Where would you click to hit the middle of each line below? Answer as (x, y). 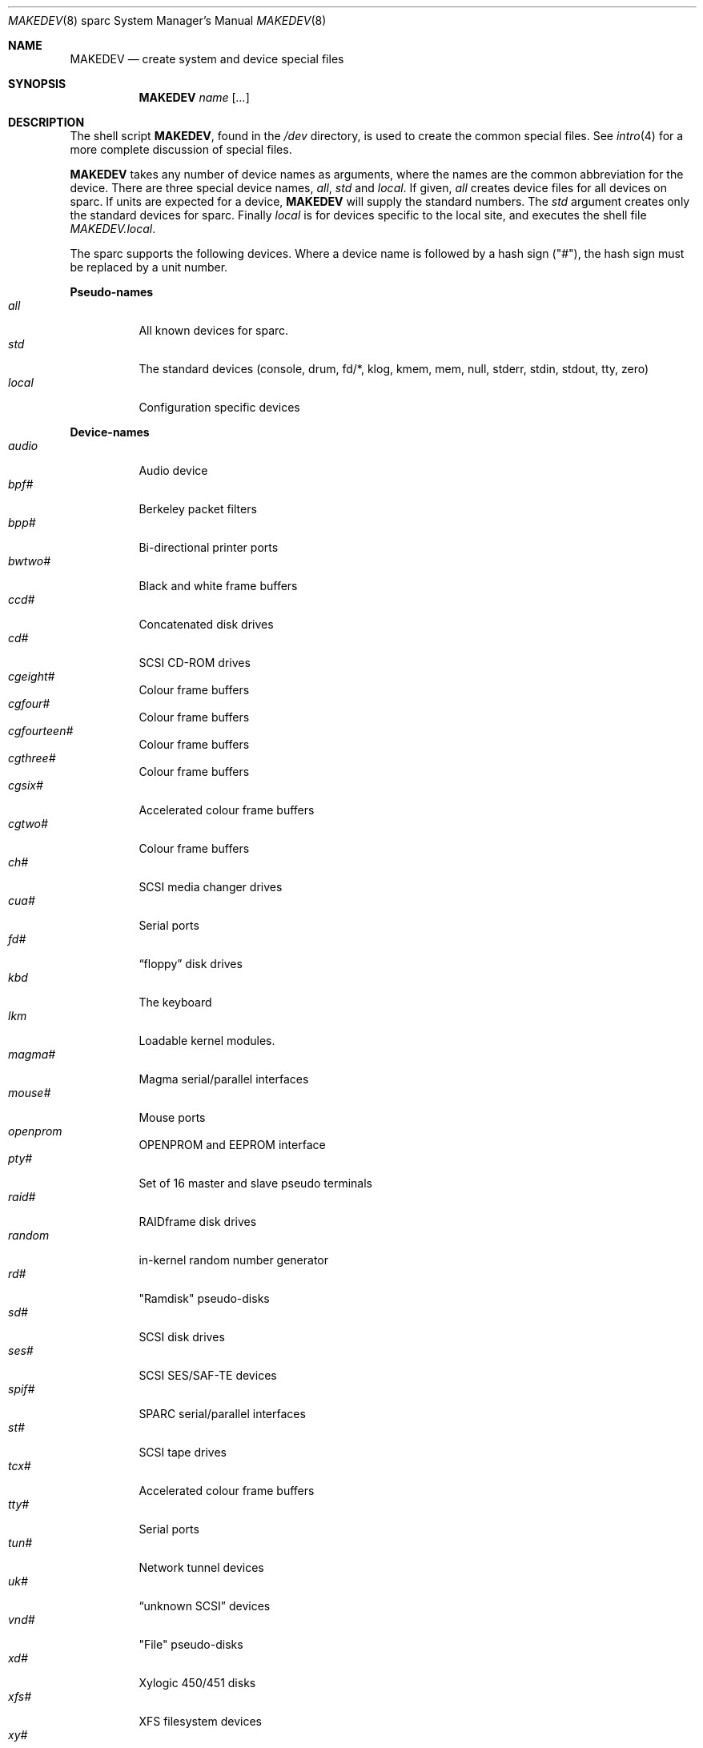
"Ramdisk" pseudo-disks (204, 1298)
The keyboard (175, 1002)
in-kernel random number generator (234, 1260)
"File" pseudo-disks (191, 1644)
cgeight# (32, 676)
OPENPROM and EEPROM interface (232, 1145)
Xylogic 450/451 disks (197, 1683)
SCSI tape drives (183, 1452)
